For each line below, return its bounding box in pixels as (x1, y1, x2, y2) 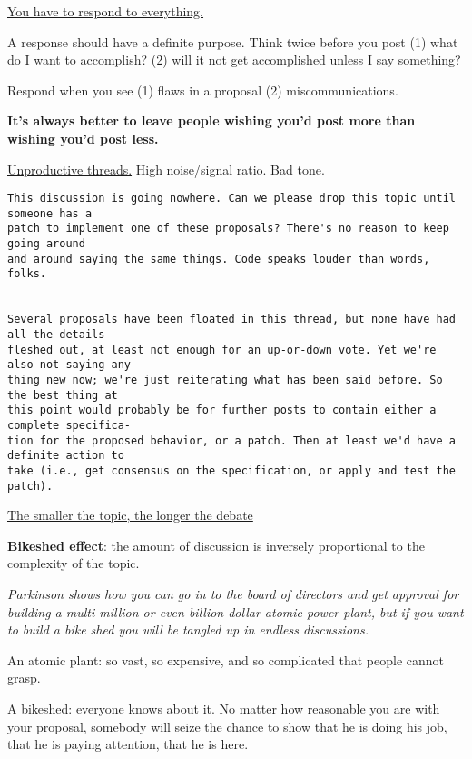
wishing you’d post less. (7, 128, 159, 147)
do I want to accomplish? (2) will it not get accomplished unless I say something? (7, 50, 461, 69)
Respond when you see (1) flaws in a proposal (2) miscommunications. (7, 80, 398, 99)
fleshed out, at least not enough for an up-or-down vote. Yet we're (7, 343, 437, 356)
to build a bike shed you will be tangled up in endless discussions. (7, 620, 369, 639)
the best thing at (7, 388, 118, 402)
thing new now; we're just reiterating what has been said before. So (7, 374, 443, 387)
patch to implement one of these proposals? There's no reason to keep (7, 222, 449, 235)
